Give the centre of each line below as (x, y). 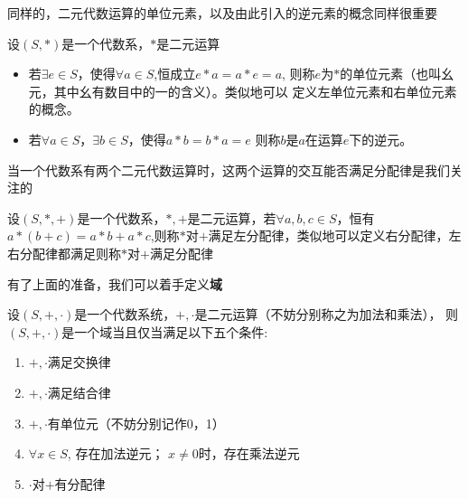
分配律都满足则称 (70, 253)
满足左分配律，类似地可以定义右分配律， (328, 235)
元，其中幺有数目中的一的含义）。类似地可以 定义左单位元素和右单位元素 (243, 91)
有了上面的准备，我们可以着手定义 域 (115, 283)
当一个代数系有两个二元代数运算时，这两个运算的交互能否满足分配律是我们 (229, 169)
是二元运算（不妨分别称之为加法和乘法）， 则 (327, 314)
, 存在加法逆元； (116, 453)
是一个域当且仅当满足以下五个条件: (165, 331)
